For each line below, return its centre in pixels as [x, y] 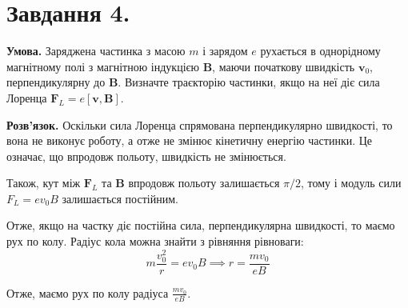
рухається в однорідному [320, 51]
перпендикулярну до [56, 82]
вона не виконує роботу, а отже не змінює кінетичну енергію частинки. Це [190, 140]
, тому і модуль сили [351, 183]
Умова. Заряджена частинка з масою [96, 51]
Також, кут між [44, 183]
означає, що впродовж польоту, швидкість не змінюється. [146, 156]
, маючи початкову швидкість [284, 66]
